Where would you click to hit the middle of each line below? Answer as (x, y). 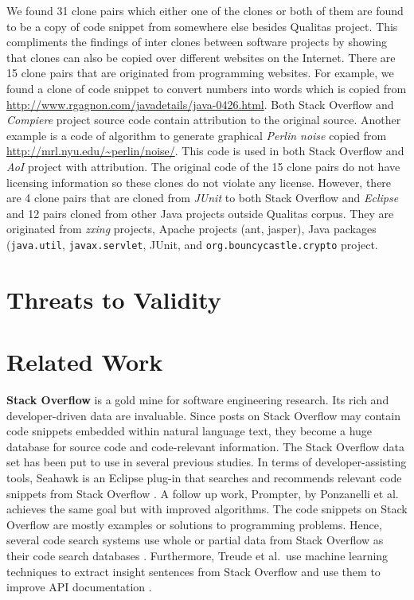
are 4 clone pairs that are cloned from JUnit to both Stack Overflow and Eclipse (203, 198)
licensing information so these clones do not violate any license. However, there (199, 182)
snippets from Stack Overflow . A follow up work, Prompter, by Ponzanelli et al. (203, 493)
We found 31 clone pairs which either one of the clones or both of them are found (205, 10)
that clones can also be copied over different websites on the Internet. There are (201, 57)
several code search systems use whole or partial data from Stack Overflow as (195, 540)
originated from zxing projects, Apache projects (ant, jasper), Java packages (191, 229)
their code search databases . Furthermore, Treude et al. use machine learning (197, 555)
